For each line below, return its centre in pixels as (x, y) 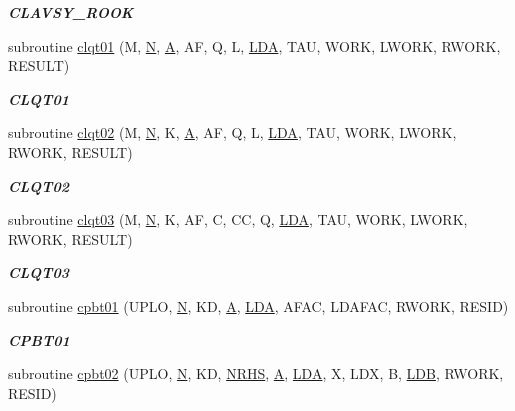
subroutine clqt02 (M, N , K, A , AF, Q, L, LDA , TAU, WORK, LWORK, (232, 132)
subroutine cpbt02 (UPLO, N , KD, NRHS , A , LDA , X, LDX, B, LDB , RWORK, (256, 373)
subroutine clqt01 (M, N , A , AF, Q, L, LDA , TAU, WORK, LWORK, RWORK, (254, 45)
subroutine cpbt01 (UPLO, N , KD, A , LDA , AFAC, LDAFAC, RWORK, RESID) (258, 305)
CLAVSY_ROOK (71, 12)
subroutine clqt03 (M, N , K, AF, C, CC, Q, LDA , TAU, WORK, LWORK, (238, 219)
